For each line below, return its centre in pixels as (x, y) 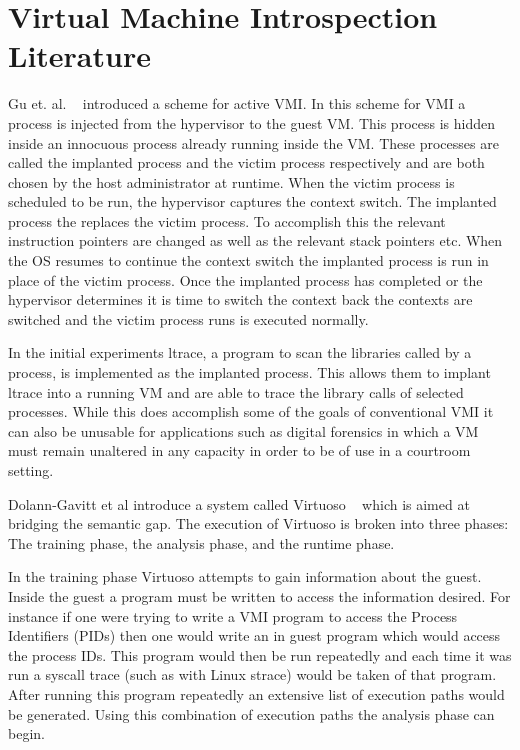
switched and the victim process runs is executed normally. (188, 318)
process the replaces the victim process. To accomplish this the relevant (227, 220)
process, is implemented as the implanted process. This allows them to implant (249, 372)
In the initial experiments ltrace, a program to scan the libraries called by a (240, 352)
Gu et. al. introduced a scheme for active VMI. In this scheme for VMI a (237, 103)
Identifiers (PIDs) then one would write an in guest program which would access (254, 635)
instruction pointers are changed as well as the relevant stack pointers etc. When (255, 240)
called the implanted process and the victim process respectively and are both (246, 162)
